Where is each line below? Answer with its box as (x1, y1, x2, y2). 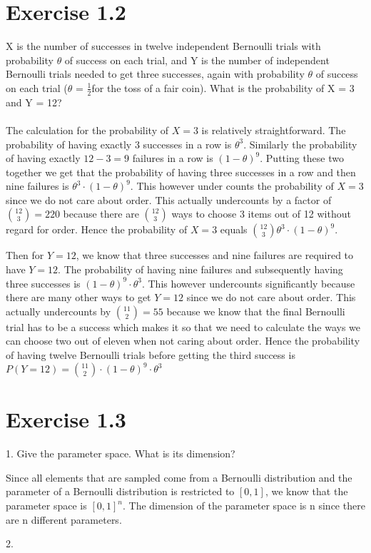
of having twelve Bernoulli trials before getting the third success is (6, 347, 295, 362)
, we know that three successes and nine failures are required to (76, 248, 354, 263)
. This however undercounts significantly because (141, 275, 355, 290)
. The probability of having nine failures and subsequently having (58, 262, 343, 277)
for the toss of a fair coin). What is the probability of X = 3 (91, 80, 355, 95)
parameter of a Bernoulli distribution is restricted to (6, 484, 235, 499)
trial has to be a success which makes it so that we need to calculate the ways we (6, 319, 361, 334)
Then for (6, 248, 44, 263)
